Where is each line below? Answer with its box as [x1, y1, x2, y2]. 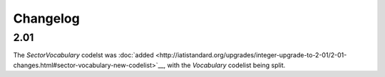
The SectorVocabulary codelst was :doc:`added [13, 51, 155, 59]
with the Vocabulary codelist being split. [167, 61, 286, 69]
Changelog [13, 11, 80, 26]
